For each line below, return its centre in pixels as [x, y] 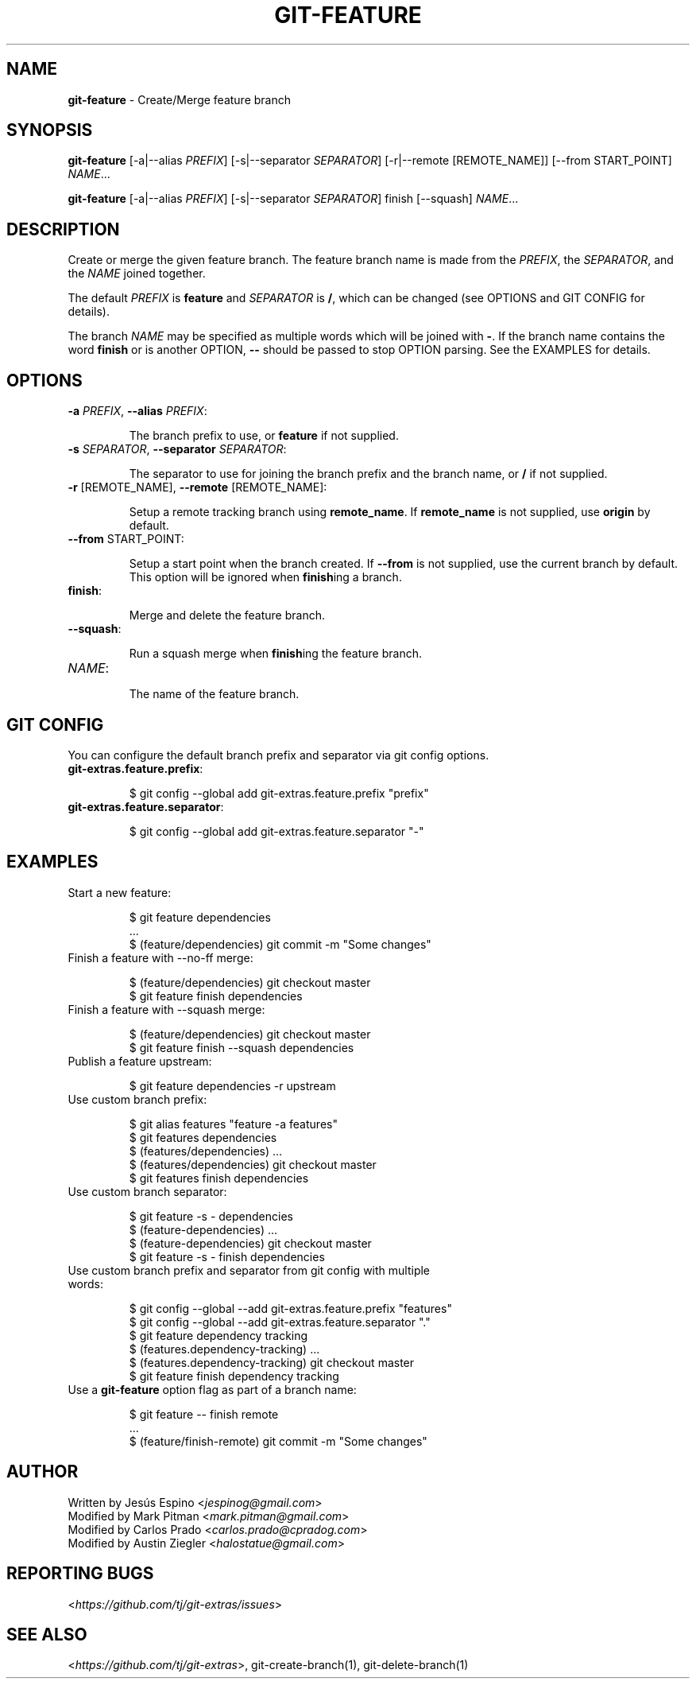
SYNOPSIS [50, 130]
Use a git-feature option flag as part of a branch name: [212, 1389]
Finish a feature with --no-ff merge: [160, 957]
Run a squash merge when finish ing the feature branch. [275, 654]
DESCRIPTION [63, 229]
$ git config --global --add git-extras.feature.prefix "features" [290, 1308]
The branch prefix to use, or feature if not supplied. [264, 436]
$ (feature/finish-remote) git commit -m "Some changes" [278, 1441]
